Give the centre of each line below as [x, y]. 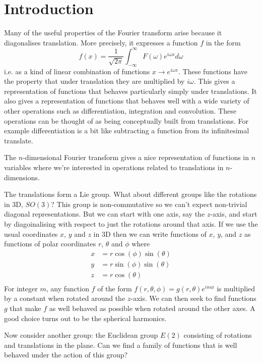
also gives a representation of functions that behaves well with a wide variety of [127, 101]
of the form [115, 288]
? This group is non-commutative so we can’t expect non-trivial [149, 204]
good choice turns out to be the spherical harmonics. [85, 318]
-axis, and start [234, 214]
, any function [68, 288]
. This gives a [214, 81]
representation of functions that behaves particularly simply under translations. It [130, 91]
